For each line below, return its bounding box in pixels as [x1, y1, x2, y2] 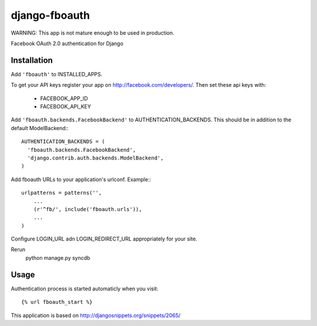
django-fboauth [11, 9, 90, 22]
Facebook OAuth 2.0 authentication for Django [11, 40, 123, 47]
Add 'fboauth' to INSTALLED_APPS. [11, 70, 103, 77]
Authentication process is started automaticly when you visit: [11, 285, 158, 292]
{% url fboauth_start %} [21, 299, 93, 305]
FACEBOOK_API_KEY [40, 103, 91, 110]
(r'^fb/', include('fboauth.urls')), [33, 206, 142, 212]
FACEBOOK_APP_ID [40, 94, 88, 102]
